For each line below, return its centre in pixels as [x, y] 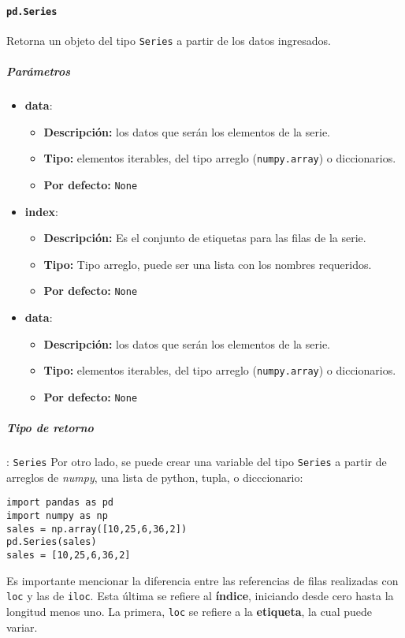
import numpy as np [57, 515]
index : [41, 211]
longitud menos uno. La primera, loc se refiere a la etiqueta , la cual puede [189, 611]
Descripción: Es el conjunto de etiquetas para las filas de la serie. [205, 238]
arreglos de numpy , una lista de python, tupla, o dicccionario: [155, 477]
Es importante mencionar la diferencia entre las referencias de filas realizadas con [202, 580]
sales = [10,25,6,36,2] [69, 555]
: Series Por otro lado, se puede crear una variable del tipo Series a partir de [197, 462]
